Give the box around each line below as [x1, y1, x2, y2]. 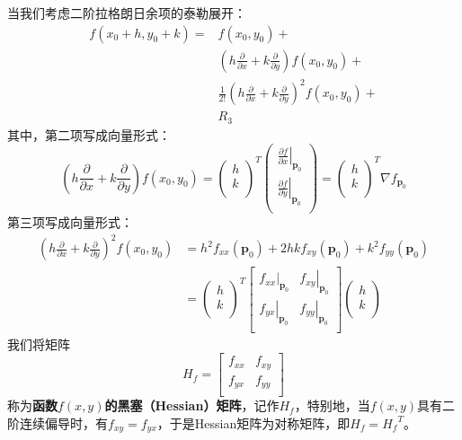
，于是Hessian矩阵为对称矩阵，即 [156, 413, 351, 432]
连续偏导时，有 [19, 413, 108, 432]
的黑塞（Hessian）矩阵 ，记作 [104, 396, 280, 415]
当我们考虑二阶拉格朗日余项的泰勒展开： [7, 4, 246, 22]
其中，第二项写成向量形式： [7, 125, 171, 144]
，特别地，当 [294, 396, 370, 415]
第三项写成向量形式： [7, 212, 133, 231]
